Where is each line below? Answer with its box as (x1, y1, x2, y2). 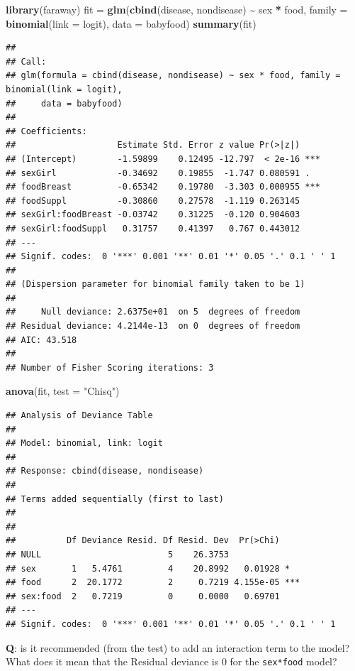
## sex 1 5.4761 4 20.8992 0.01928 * (6, 563, 290, 574)
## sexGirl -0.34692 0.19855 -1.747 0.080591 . (6, 168, 310, 178)
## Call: (6, 56, 47, 67)
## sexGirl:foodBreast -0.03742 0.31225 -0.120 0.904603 (6, 209, 300, 220)
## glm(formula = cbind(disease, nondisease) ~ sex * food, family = (6, 70, 341, 81)
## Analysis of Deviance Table (6, 410, 153, 421)
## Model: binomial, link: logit (6, 438, 163, 449)
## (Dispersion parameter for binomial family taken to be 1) (6, 279, 305, 290)
